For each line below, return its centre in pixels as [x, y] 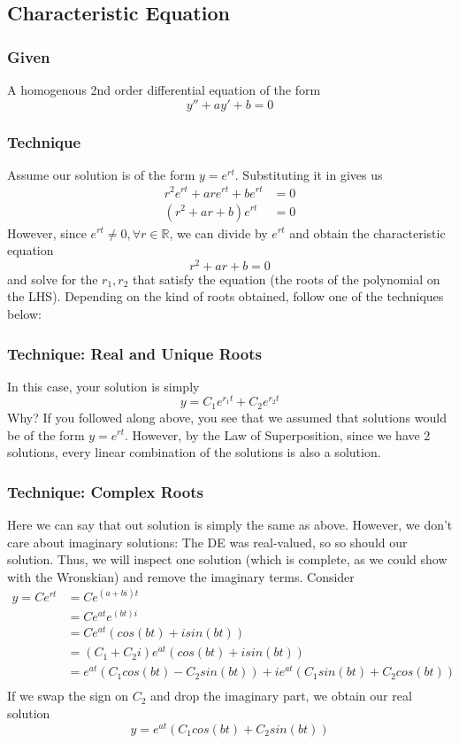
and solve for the [53, 279]
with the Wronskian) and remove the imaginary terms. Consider [181, 576]
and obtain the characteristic [367, 232]
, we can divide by [218, 232]
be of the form [46, 434]
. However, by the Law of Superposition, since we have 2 [278, 434]
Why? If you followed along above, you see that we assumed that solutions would [227, 417]
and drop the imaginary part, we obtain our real [281, 696]
